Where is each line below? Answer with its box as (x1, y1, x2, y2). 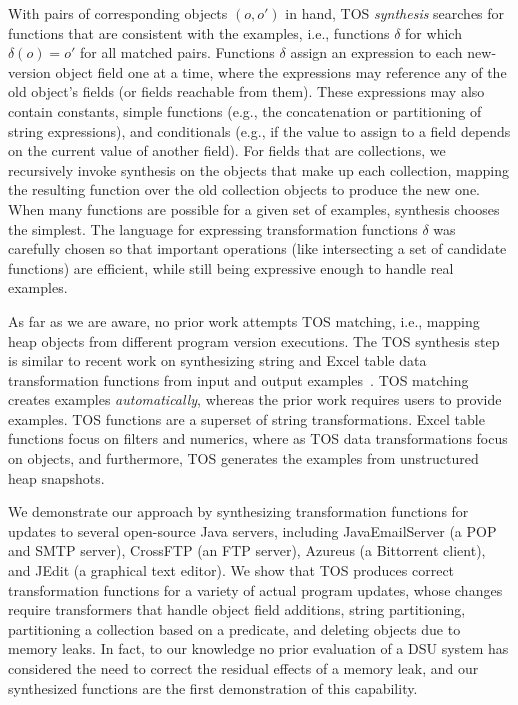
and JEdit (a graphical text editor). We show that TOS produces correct (8, 560, 455, 581)
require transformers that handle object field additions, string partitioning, (8, 599, 466, 620)
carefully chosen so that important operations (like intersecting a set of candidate (8, 238, 507, 259)
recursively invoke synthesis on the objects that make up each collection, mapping (8, 159, 509, 180)
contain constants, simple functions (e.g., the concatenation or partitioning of (8, 100, 482, 121)
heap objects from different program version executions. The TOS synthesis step (8, 330, 500, 351)
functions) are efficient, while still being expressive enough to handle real (8, 257, 454, 278)
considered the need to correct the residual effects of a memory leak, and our (8, 658, 479, 678)
